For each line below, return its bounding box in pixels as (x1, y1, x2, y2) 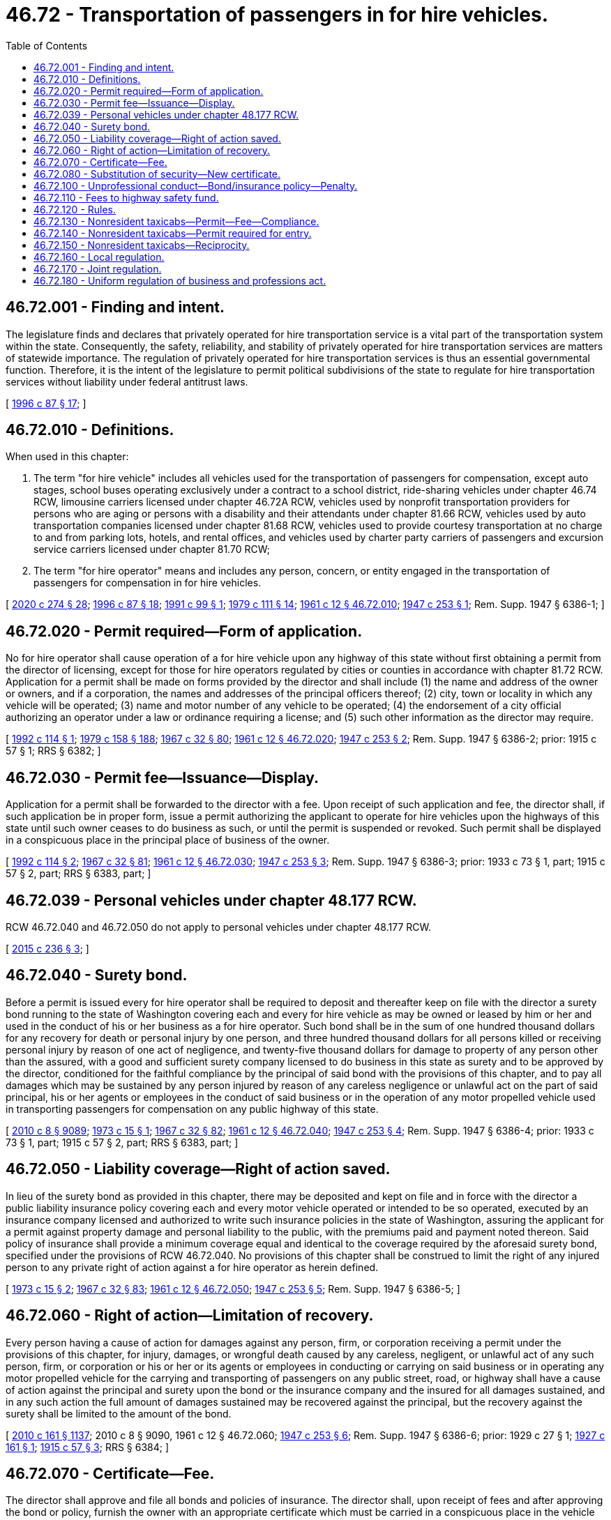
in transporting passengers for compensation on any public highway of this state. (6, 1102, 379, 1115)
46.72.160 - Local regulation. (33, 250, 165, 263)
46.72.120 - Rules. (33, 203, 116, 215)
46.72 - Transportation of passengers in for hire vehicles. (6, 3, 549, 26)
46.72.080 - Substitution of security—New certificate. (33, 167, 281, 180)
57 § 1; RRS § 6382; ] (6, 745, 101, 757)
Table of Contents (6, 39, 88, 52)
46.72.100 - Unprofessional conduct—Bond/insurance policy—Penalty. (33, 179, 358, 192)
